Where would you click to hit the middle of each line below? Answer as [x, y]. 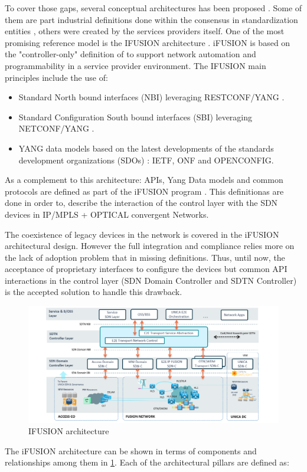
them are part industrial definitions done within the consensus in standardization [151, 19]
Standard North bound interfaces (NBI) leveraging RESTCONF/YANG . [151, 97]
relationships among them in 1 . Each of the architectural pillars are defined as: [147, 462]
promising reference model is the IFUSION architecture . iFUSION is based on [148, 42]
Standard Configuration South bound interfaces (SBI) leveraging [135, 117]
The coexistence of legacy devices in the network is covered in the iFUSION [142, 234]
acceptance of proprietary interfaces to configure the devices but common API [146, 269]
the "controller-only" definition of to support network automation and [130, 54]
